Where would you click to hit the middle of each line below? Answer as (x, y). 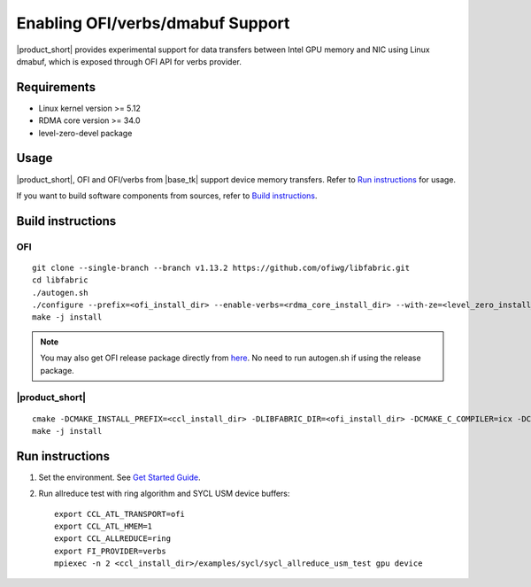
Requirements (56, 87)
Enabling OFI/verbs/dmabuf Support (153, 23)
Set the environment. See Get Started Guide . (119, 477)
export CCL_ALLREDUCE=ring (113, 539)
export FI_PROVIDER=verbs (111, 551)
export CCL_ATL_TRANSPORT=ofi (120, 514)
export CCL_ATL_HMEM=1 (104, 526)
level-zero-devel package (85, 133)
